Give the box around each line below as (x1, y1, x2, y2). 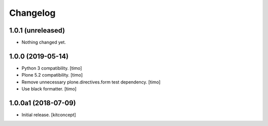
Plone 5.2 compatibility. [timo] (21, 72, 83, 78)
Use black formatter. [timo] (21, 86, 77, 92)
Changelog (9, 7, 56, 18)
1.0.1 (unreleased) (9, 26, 66, 35)
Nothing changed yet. (21, 40, 67, 45)
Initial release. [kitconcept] (21, 112, 76, 118)
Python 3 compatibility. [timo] (21, 65, 82, 71)
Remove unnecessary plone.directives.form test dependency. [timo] (21, 79, 161, 85)
